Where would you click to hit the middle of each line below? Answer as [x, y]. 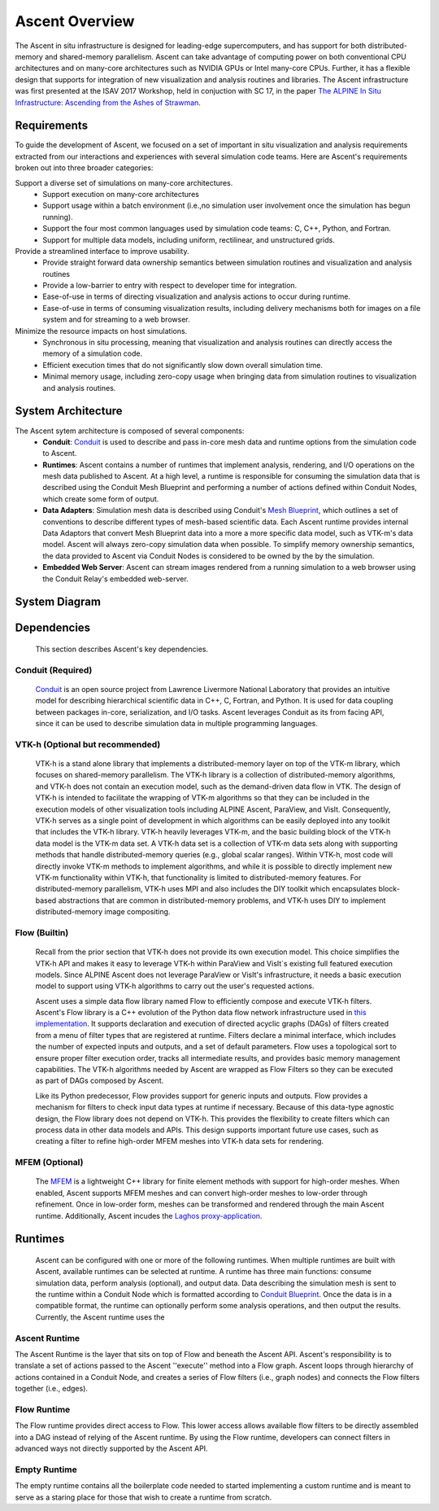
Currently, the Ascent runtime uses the [100, 1317]
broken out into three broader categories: [84, 168]
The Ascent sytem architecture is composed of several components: [130, 431]
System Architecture [69, 411]
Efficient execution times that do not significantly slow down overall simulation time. [183, 365]
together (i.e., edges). [52, 1389]
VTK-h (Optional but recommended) [88, 744]
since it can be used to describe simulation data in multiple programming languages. [177, 724]
